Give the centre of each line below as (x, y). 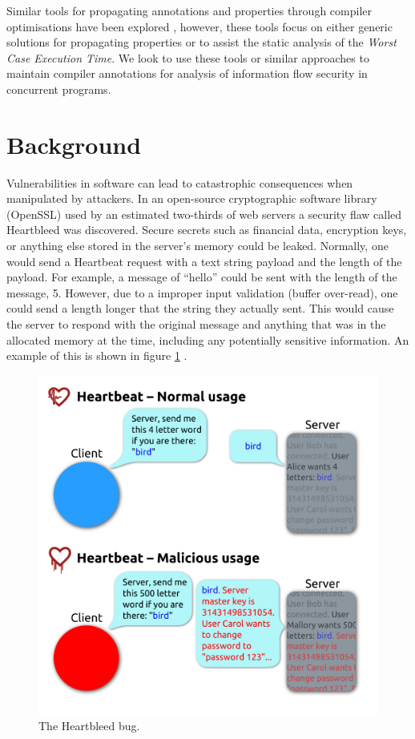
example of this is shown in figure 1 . (97, 355)
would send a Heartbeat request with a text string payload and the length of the (204, 261)
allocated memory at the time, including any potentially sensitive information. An (208, 339)
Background (74, 144)
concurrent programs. (59, 89)
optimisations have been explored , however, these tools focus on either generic (199, 26)
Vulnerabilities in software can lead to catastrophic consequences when (180, 182)
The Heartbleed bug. (89, 726)
